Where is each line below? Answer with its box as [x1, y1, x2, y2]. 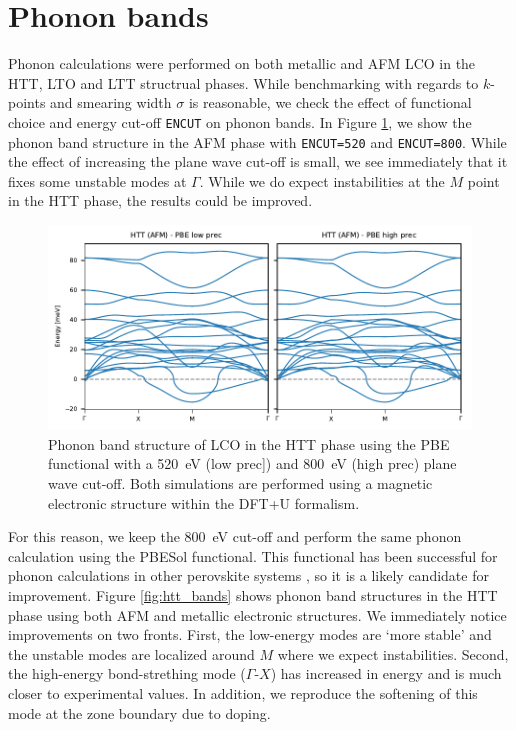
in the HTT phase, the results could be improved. [8, 190, 313, 211]
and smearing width [50, 92, 172, 113]
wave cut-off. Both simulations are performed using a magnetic [48, 473, 433, 494]
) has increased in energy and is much [270, 663, 502, 684]
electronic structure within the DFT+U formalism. [48, 492, 360, 513]
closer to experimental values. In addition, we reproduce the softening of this [8, 683, 478, 703]
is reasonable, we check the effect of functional [188, 92, 472, 113]
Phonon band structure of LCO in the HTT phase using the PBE [48, 433, 450, 454]
